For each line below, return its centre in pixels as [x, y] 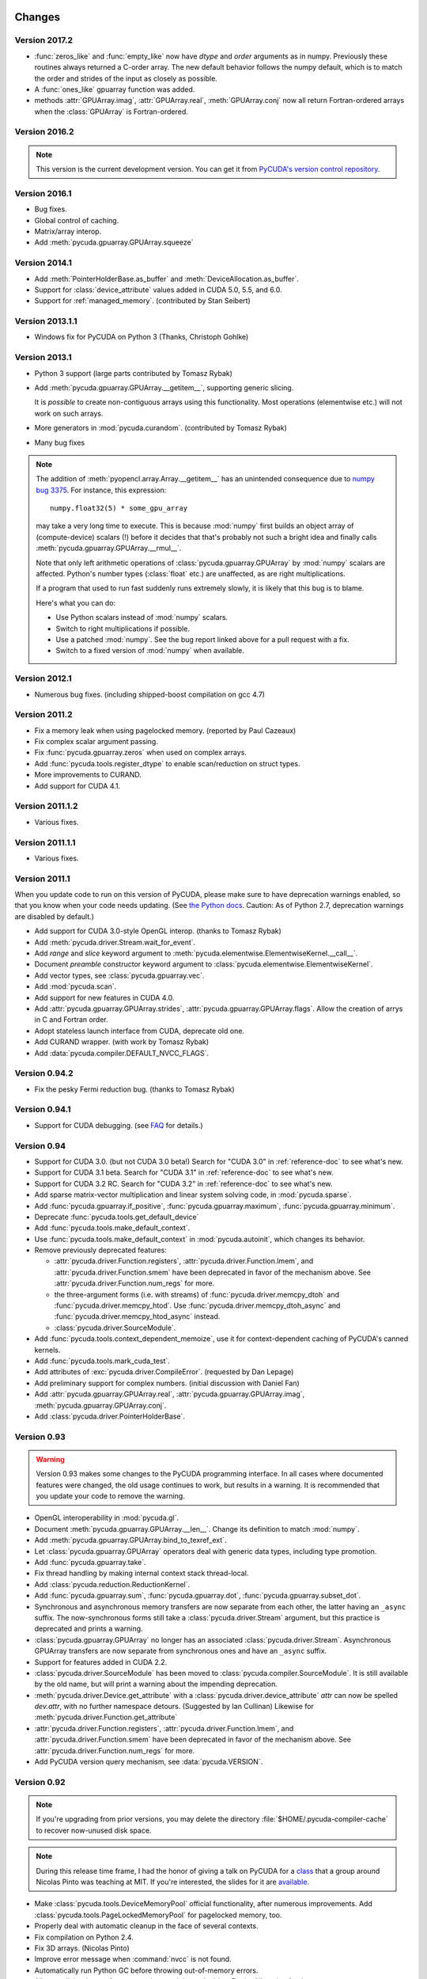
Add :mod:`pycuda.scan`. [76, 986]
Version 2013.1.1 [46, 321]
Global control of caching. [77, 220]
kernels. [47, 1350]
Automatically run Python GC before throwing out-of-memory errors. [146, 1970]
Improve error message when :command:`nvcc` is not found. [133, 1959]
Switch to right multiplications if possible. [123, 629]
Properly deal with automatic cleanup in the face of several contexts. [146, 1926]
